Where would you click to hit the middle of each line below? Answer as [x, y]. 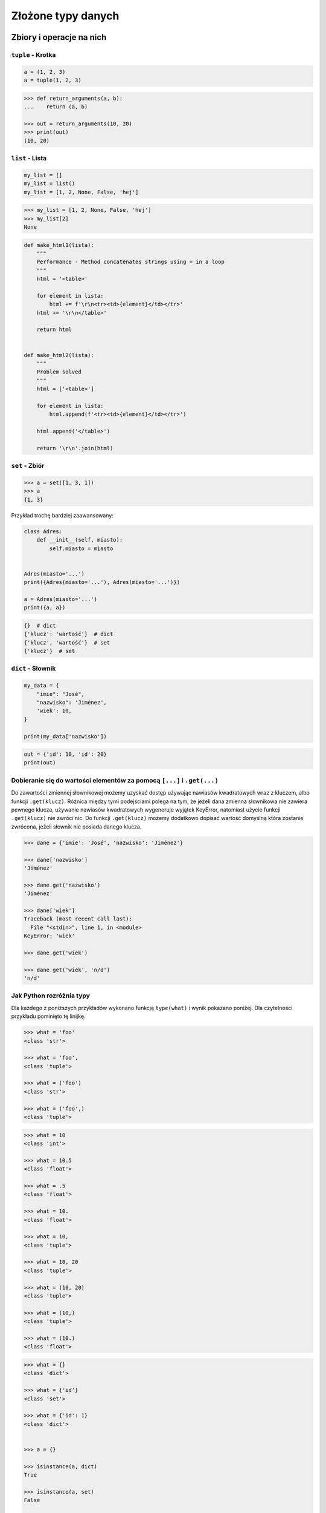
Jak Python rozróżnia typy [51, 996]
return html [54, 330]
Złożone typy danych [65, 16]
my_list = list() [50, 184]
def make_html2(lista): [59, 355]
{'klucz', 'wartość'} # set [67, 642]
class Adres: [43, 531]
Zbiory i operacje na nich [59, 37]
